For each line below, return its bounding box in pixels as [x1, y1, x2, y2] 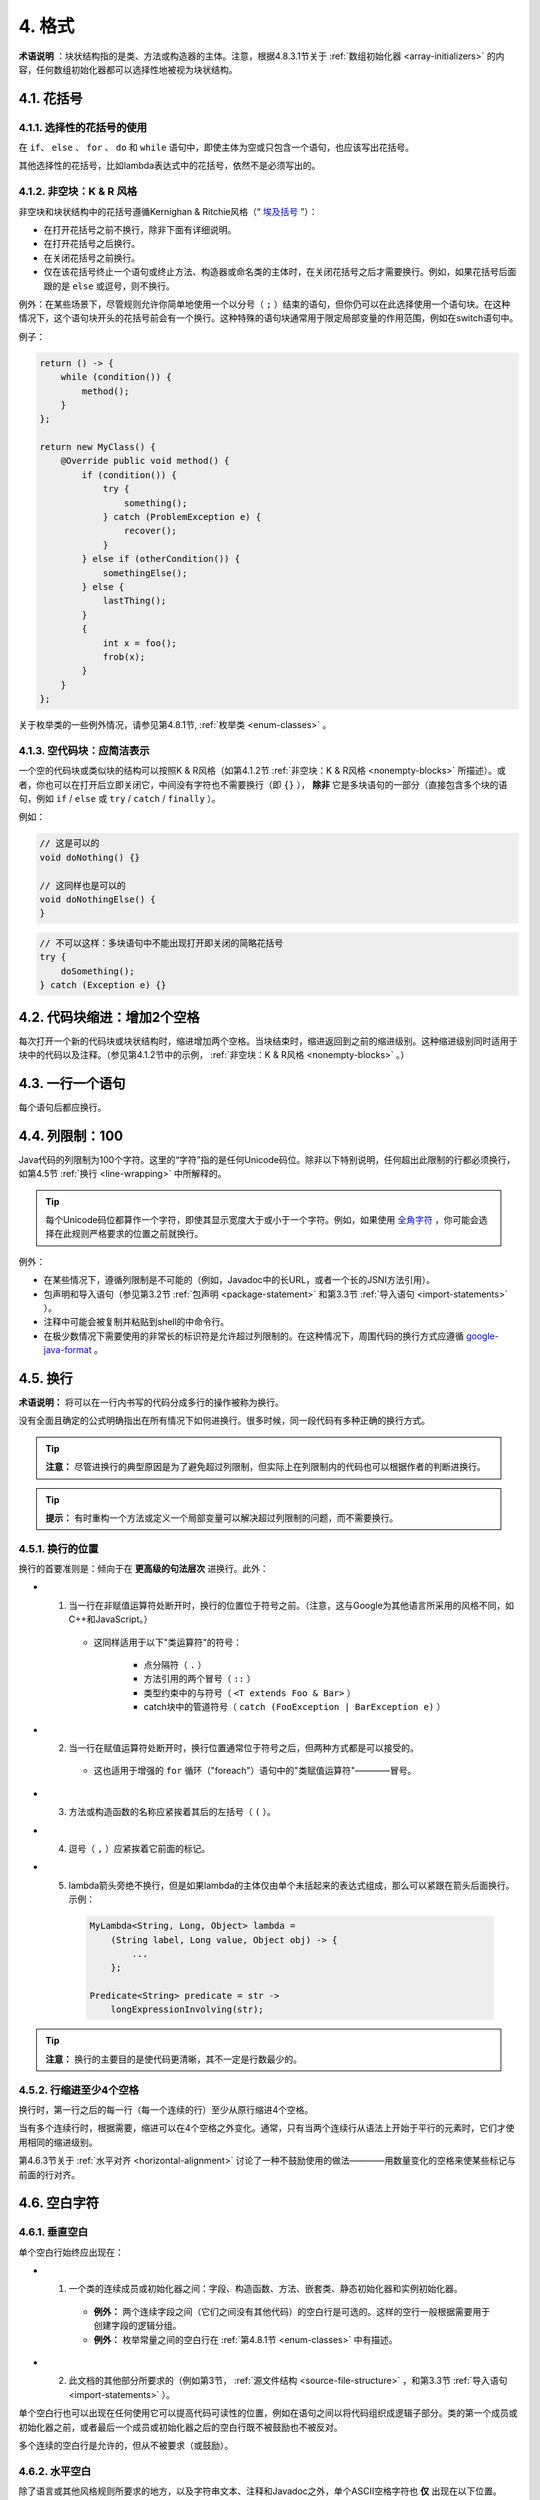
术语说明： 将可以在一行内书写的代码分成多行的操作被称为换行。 [18, 1396, 284, 1408]
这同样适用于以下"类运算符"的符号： [93, 1636, 243, 1648]
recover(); [123, 525, 177, 537]
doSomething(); [60, 965, 135, 977]
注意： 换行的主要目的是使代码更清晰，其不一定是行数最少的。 [45, 2053, 302, 2065]
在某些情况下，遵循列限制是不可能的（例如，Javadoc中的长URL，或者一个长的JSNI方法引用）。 [43, 1274, 435, 1286]
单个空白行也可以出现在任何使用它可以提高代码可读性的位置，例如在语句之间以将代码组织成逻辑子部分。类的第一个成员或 [18, 2407, 518, 2419]
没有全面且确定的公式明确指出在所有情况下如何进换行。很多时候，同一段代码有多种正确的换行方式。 [18, 1415, 430, 1427]
